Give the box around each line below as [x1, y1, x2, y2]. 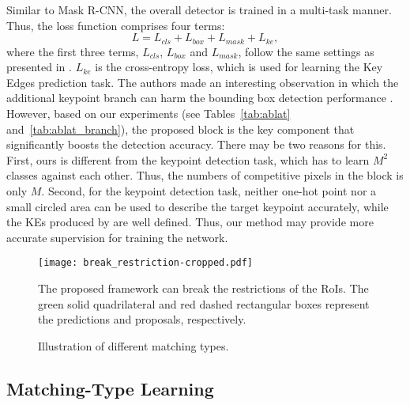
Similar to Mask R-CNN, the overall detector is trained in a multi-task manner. [6, 2, 392, 17]
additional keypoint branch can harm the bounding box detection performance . [6, 89, 393, 106]
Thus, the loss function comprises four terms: [6, 17, 225, 33]
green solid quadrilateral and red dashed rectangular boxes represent [38, 295, 370, 312]
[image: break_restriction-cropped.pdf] [38, 257, 254, 269]
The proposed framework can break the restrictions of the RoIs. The [38, 280, 369, 297]
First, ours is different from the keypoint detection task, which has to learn [6, 151, 370, 168]
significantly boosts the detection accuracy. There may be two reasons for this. [6, 136, 386, 153]
